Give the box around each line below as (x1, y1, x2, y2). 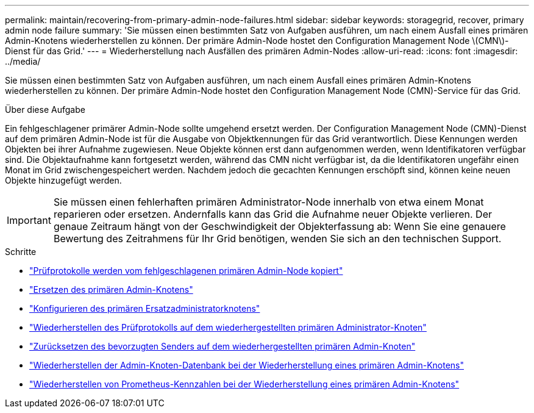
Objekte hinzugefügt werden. (5, 175, 122, 185)
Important (7, 214, 51, 226)
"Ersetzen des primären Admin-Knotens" (29, 284, 193, 295)
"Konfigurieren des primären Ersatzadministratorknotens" (29, 303, 260, 314)
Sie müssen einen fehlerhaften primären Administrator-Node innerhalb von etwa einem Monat (53, 196, 484, 208)
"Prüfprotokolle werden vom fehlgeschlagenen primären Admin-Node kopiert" (29, 265, 343, 276)
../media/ (5, 56, 41, 66)
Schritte (5, 246, 37, 257)
